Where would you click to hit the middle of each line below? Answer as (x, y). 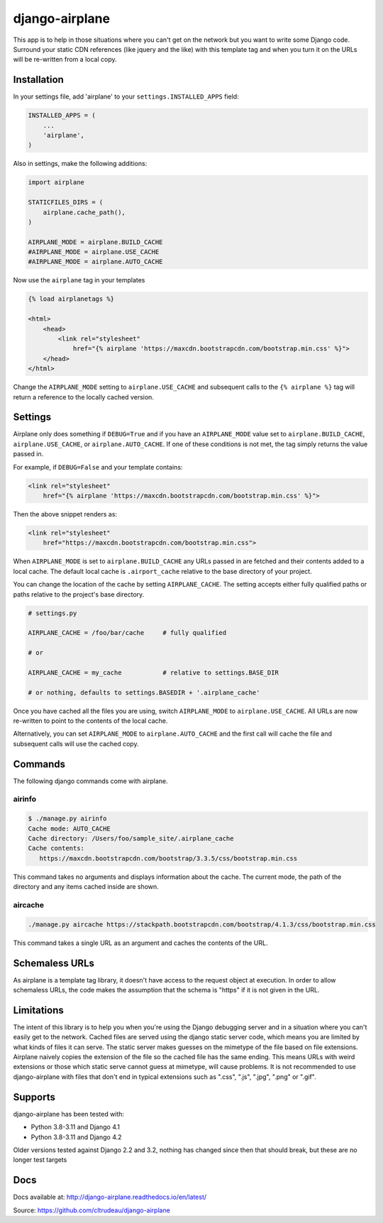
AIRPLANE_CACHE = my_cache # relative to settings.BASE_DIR (154, 673)
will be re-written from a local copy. (65, 60)
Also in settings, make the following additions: (80, 164)
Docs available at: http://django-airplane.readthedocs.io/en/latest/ (110, 1197)
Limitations (38, 1010)
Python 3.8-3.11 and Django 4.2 (76, 1137)
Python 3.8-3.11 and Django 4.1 (76, 1127)
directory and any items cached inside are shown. (86, 887)
